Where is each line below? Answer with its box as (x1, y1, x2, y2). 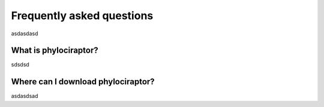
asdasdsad (11, 93, 38, 100)
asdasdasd (11, 30, 38, 37)
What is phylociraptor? (11, 45, 98, 56)
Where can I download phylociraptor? (11, 77, 155, 87)
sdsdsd (11, 61, 29, 68)
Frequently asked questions (11, 9, 154, 22)
